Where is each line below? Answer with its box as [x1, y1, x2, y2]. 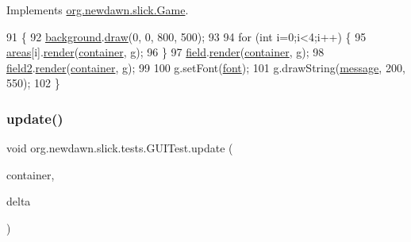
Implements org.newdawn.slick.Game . [6, 2, 189, 17]
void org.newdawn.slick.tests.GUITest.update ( [6, 140, 233, 156]
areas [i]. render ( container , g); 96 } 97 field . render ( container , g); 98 [6, 44, 325, 60]
